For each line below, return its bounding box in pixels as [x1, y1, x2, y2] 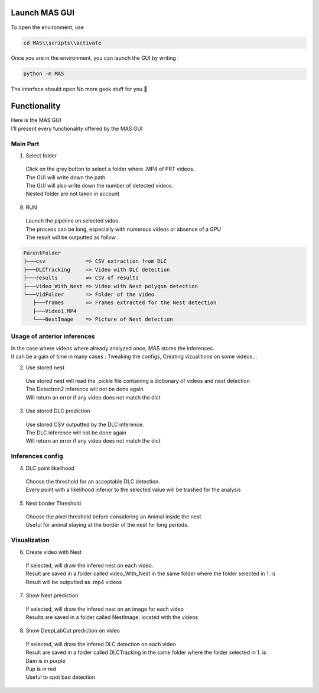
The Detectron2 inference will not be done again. [25, 385, 145, 393]
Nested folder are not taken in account [25, 190, 120, 198]
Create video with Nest [25, 548, 82, 556]
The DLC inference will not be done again [25, 429, 127, 436]
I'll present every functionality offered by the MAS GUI [11, 125, 143, 132]
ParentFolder [23, 250, 61, 256]
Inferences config [11, 452, 63, 460]
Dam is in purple [25, 657, 66, 664]
